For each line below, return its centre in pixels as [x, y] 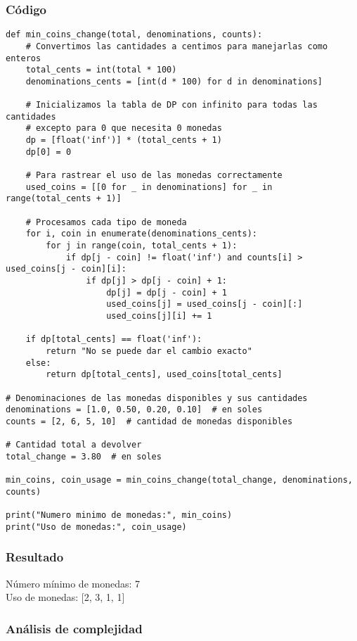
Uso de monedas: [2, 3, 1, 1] [65, 597]
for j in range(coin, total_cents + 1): [142, 246]
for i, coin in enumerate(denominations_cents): [141, 234]
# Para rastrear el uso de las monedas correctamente [154, 176]
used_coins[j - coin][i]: [66, 269]
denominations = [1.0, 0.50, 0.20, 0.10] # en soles [134, 410]
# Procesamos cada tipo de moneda [106, 222]
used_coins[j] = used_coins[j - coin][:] [205, 304]
